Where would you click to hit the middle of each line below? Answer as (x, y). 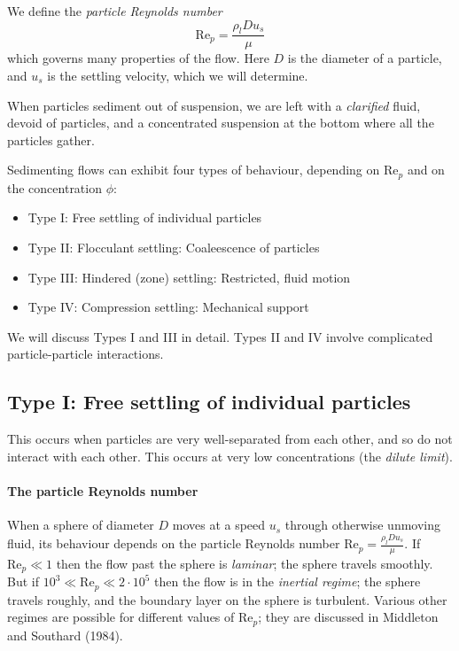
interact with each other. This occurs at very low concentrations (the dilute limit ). (230, 456)
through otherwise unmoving (362, 525)
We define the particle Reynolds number (115, 11)
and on (426, 170)
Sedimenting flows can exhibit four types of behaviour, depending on (194, 170)
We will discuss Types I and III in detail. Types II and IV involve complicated (220, 336)
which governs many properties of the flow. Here (138, 58)
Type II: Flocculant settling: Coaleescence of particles (174, 248)
